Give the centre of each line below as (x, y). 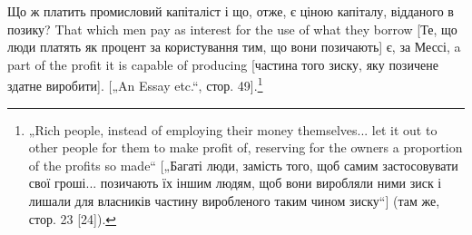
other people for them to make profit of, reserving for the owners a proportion (246, 147)
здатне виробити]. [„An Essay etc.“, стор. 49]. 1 (135, 84)
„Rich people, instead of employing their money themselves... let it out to (233, 129)
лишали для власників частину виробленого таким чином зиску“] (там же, (234, 201)
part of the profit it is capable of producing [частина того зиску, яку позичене (223, 64)
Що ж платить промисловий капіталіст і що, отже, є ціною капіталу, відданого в (231, 11)
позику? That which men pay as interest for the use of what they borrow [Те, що (232, 29)
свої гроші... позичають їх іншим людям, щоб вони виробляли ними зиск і (235, 183)
